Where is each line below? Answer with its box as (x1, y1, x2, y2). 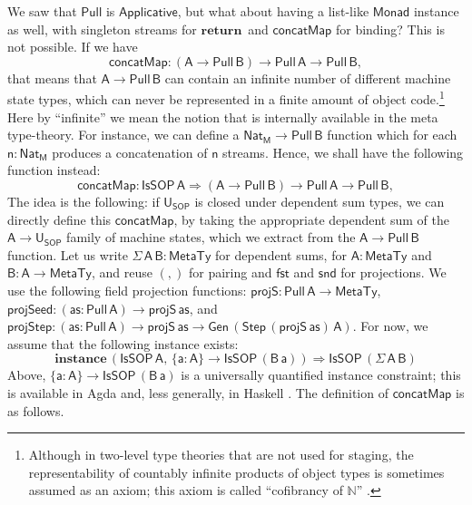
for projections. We (340, 263, 447, 282)
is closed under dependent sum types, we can (194, 192, 445, 210)
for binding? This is (335, 19, 445, 38)
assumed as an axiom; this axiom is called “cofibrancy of (28, 481, 343, 500)
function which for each (327, 125, 457, 144)
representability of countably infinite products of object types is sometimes (28, 462, 445, 481)
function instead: (7, 160, 101, 180)
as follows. (7, 401, 64, 420)
